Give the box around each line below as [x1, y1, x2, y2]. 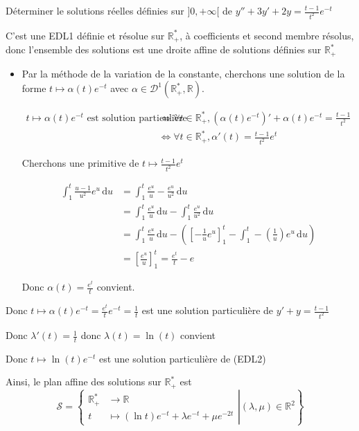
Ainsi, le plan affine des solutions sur [6, 374, 161, 389]
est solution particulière [87, 113, 187, 123]
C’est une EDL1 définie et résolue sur [6, 28, 165, 42]
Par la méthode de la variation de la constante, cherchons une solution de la [21, 66, 345, 80]
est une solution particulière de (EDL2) [98, 351, 266, 365]
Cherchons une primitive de [21, 156, 139, 170]
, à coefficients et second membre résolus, [179, 28, 354, 42]
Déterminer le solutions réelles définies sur [6, 3, 184, 17]
